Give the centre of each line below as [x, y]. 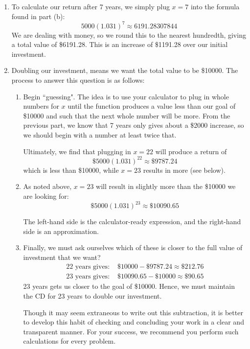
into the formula [215, 6]
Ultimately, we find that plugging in [77, 151]
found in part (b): [38, 16]
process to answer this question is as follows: [78, 80]
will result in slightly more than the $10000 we [166, 186]
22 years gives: [88, 267]
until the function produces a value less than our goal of [152, 106]
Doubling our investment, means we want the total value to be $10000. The [125, 70]
